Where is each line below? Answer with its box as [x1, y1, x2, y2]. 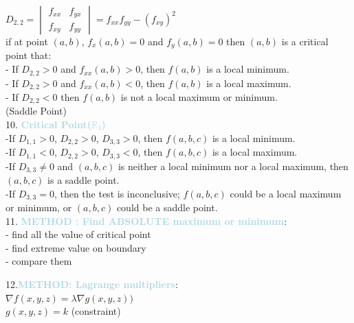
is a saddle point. [47, 172, 120, 187]
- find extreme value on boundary [5, 240, 146, 254]
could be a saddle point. [116, 200, 218, 214]
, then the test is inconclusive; [54, 186, 180, 200]
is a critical [281, 34, 329, 48]
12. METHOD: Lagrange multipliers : [5, 276, 178, 291]
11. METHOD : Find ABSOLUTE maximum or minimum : [5, 213, 287, 228]
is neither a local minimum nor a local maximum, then [118, 158, 349, 173]
